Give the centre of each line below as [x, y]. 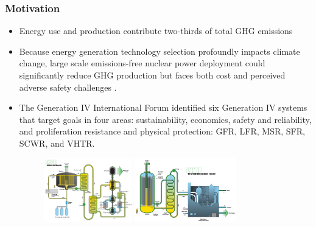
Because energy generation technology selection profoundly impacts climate [160, 51]
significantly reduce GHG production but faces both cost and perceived [152, 75]
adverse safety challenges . [68, 87]
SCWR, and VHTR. [57, 143]
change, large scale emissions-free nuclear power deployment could [142, 63]
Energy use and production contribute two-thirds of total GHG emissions [156, 31]
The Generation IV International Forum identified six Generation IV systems [163, 107]
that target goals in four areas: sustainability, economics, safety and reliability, [165, 119]
